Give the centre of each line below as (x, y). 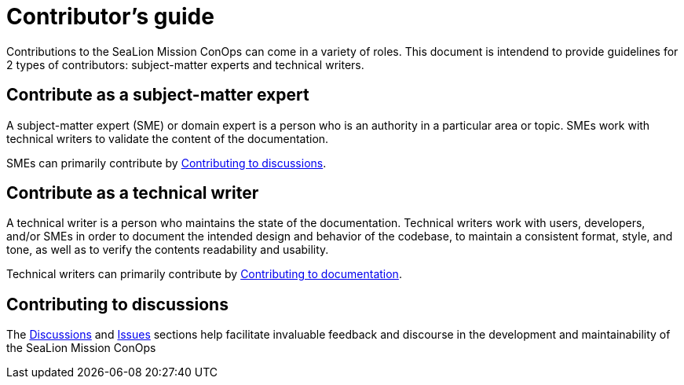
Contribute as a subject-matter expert (158, 95)
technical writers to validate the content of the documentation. (168, 138)
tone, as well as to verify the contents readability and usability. (168, 250)
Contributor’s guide (110, 16)
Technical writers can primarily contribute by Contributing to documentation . (204, 274)
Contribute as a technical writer (133, 193)
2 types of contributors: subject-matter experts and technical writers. (185, 64)
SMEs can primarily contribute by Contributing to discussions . (166, 163)
